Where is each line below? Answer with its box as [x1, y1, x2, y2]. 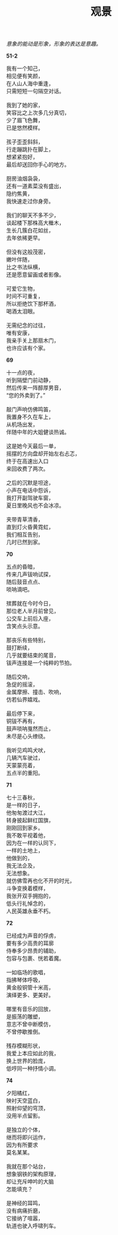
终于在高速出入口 [6, 458, 49, 465]
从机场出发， [6, 421, 38, 428]
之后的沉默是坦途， [6, 479, 54, 487]
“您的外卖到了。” [6, 392, 46, 399]
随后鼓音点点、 [6, 578, 43, 585]
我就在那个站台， [6, 1163, 49, 1170]
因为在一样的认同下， [6, 839, 59, 847]
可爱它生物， [6, 285, 38, 292]
